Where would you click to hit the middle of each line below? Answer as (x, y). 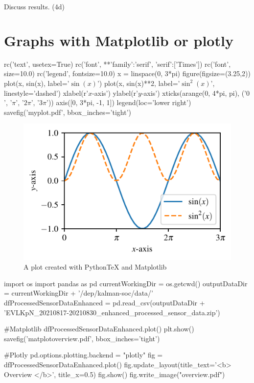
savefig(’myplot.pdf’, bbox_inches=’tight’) (68, 112)
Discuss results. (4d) (34, 6)
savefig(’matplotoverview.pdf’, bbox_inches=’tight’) (82, 338)
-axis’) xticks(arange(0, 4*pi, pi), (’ (194, 93)
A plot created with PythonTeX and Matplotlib (95, 267)
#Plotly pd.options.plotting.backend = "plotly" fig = (83, 355)
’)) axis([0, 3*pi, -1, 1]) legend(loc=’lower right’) (119, 102)
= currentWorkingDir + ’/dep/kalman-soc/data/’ (79, 293)
